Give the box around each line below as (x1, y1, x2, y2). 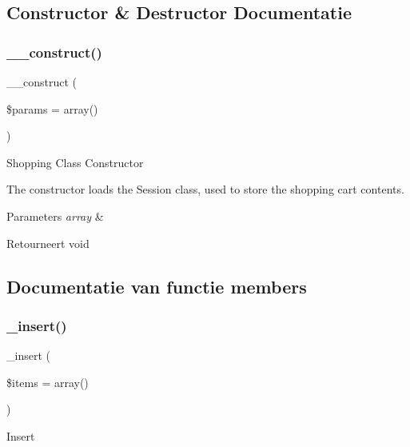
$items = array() (6, 373, 89, 390)
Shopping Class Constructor (6, 154, 144, 170)
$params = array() (6, 100, 98, 117)
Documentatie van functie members (6, 273, 307, 298)
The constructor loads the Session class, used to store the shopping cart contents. (6, 181, 404, 198)
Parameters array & (6, 207, 104, 224)
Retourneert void (6, 234, 90, 251)
